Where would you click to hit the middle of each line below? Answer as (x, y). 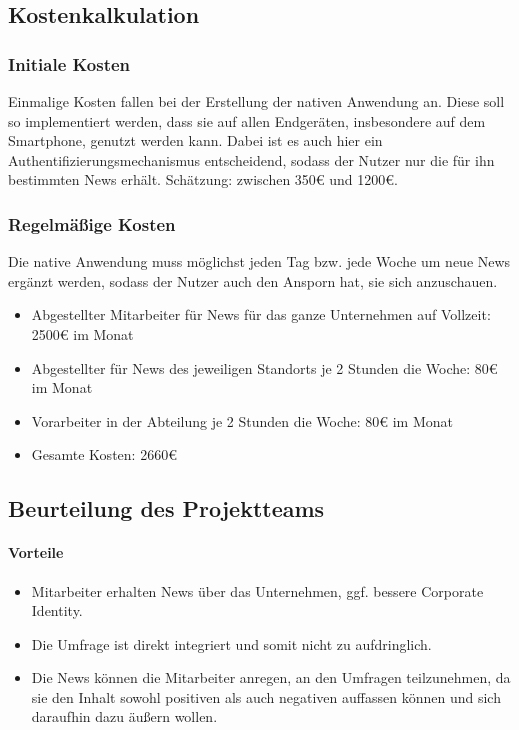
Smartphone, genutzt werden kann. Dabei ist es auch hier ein (195, 140)
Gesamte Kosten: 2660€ (104, 454)
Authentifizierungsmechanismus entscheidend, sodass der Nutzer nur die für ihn (251, 159)
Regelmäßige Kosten (92, 223)
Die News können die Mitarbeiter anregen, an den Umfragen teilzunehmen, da (271, 677)
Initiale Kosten (69, 63)
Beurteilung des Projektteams (166, 508)
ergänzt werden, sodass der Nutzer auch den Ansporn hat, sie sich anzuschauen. (253, 280)
